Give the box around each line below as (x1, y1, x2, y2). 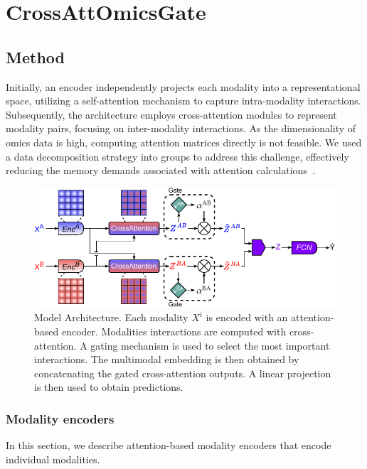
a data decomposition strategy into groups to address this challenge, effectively (6, 149, 349, 163)
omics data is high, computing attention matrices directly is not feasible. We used (6, 134, 362, 149)
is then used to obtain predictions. (34, 379, 183, 394)
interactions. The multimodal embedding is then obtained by (34, 352, 299, 367)
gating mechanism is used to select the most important (90, 338, 330, 352)
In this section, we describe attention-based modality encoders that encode (6, 438, 331, 453)
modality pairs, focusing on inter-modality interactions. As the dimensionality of (6, 121, 356, 136)
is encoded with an (206, 310, 288, 325)
